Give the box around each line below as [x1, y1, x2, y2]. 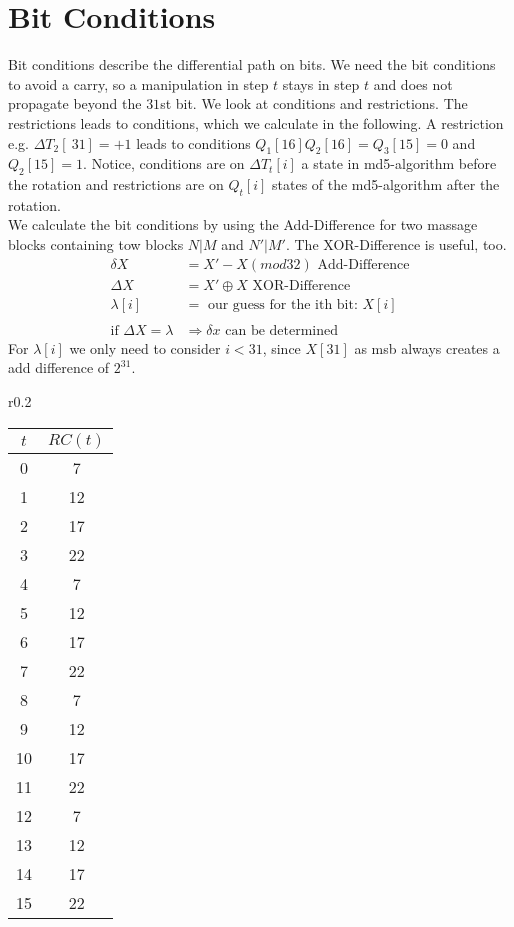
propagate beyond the [8, 93, 142, 114]
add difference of [8, 357, 110, 378]
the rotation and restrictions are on [8, 174, 224, 195]
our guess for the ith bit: [207, 297, 358, 312]
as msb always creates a [354, 337, 500, 358]
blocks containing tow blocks [8, 234, 184, 255]
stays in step [282, 73, 360, 94]
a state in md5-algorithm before [301, 153, 497, 174]
